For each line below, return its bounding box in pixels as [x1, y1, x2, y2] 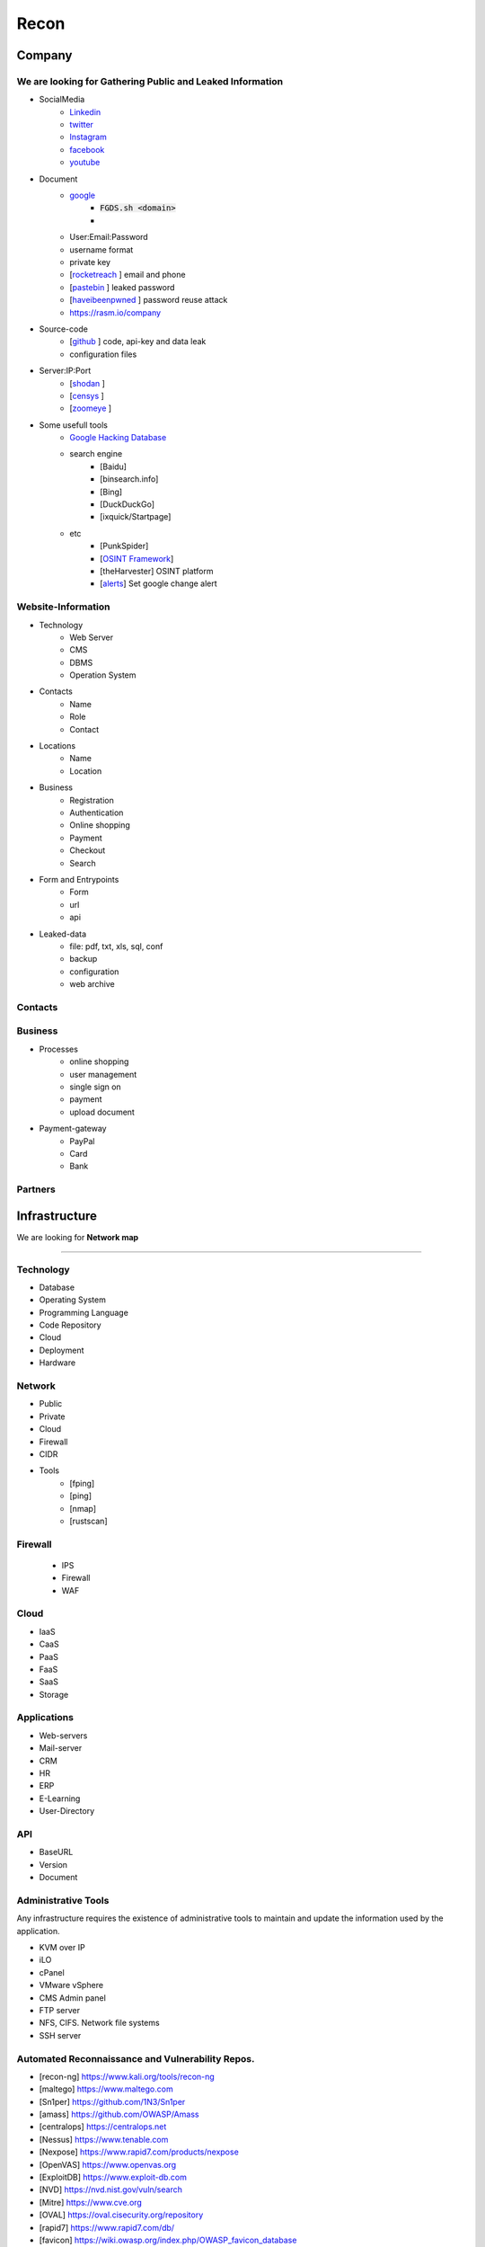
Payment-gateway [39, 1123, 107, 1134]
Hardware [39, 1357, 76, 1368]
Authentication [69, 807, 124, 818]
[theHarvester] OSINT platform [100, 565, 214, 576]
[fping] [69, 1478, 95, 1488]
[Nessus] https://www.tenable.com [39, 2134, 169, 2145]
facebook [69, 144, 105, 155]
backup [69, 954, 98, 964]
